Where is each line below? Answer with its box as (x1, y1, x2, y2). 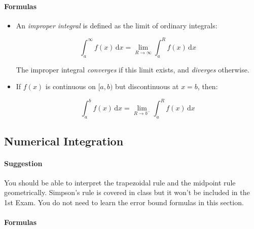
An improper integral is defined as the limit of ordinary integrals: (16, 20, 217, 30)
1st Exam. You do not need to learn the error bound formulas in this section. (4, 197, 244, 207)
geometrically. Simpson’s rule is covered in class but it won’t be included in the (4, 187, 250, 198)
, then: (197, 81, 218, 92)
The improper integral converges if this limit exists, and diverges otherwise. (16, 64, 249, 74)
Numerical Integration (4, 133, 124, 148)
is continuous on (45, 81, 96, 92)
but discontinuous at (115, 81, 179, 92)
